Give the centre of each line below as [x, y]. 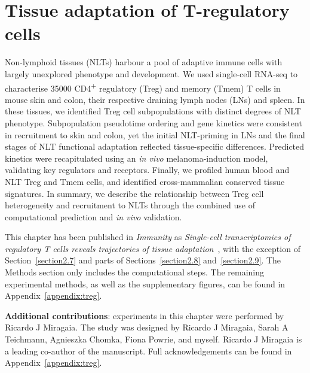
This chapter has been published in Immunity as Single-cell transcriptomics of [148, 237]
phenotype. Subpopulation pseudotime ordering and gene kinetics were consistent [154, 122]
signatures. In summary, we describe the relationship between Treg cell [134, 193]
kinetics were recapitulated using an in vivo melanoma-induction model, [136, 158]
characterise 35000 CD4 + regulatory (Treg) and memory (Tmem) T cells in [143, 87]
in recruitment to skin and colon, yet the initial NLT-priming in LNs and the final [155, 134]
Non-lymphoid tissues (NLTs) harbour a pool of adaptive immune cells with [144, 62]
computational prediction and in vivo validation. [93, 216]
